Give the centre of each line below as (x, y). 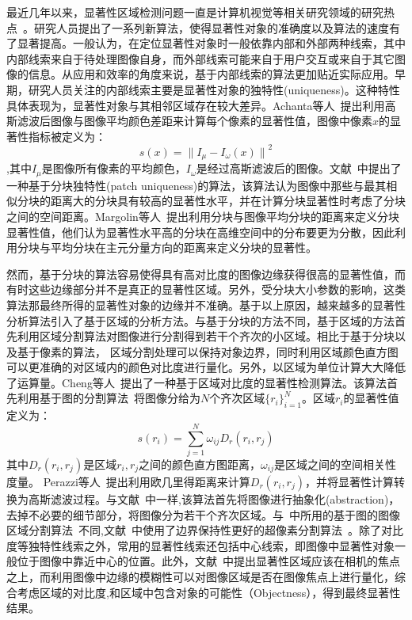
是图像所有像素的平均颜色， (114, 168)
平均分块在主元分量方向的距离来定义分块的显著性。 (183, 247)
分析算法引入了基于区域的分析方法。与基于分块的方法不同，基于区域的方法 (200, 320)
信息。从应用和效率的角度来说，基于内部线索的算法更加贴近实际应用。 (211, 74)
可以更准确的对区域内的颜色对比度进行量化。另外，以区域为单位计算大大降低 (206, 367)
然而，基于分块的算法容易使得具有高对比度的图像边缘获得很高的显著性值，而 (206, 274)
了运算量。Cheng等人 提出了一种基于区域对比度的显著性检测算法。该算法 (196, 382)
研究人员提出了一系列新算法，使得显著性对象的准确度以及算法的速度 (211, 27)
